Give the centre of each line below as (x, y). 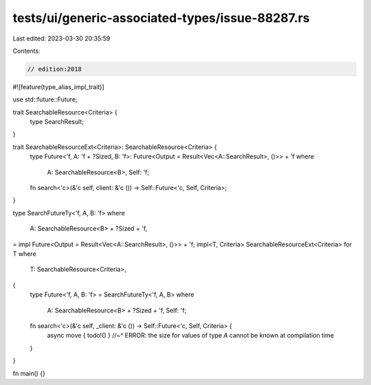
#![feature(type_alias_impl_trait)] (58, 86)
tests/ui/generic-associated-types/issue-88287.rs (161, 18)
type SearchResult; (57, 122)
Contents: (26, 51)
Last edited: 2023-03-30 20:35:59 (61, 38)
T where (25, 253)
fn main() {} (29, 373)
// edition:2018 (55, 69)
